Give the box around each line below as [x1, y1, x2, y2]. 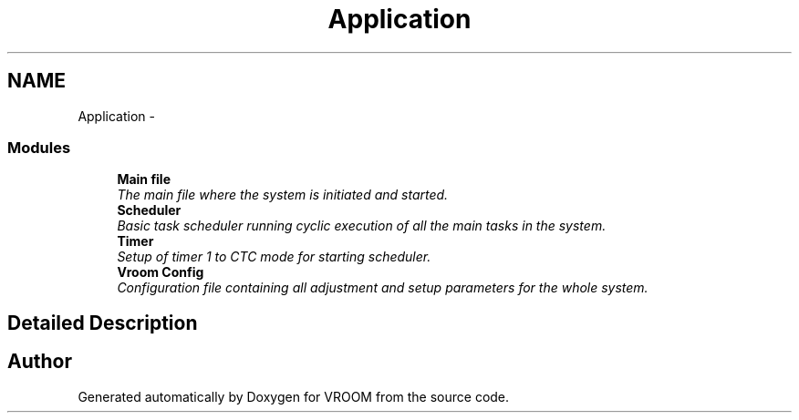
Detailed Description [7, 311, 198, 334]
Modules [7, 138, 71, 157]
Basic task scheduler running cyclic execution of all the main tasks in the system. [117, 218, 607, 234]
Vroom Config [117, 264, 204, 281]
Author [7, 350, 72, 374]
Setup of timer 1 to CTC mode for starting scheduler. [117, 249, 431, 265]
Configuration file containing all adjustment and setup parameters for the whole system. [117, 280, 649, 296]
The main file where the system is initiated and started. [117, 187, 449, 203]
